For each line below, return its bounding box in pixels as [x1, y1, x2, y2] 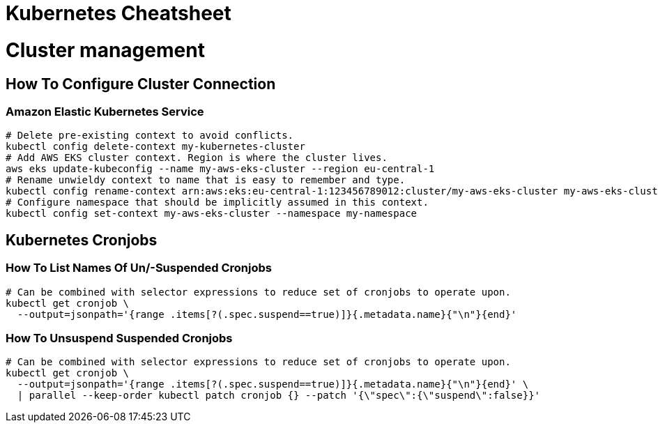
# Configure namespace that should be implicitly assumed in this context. [6, 197, 429, 208]
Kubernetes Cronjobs [6, 231, 158, 249]
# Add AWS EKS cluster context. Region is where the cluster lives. [6, 152, 388, 164]
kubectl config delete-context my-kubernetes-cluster [6, 141, 305, 153]
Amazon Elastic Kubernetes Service [6, 104, 204, 119]
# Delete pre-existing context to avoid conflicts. [6, 130, 294, 142]
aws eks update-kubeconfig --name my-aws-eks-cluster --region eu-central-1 [6, 163, 435, 175]
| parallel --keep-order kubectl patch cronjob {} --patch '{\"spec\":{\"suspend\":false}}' [17, 390, 541, 402]
